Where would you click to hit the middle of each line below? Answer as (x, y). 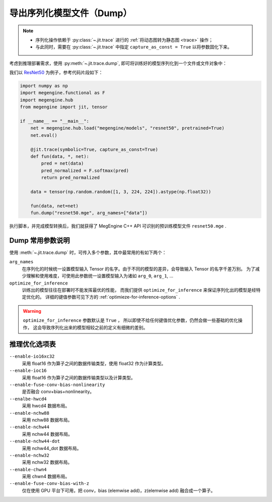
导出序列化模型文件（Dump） (71, 13)
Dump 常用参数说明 (40, 240)
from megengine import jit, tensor (64, 107)
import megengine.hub (47, 100)
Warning (32, 311)
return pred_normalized (71, 178)
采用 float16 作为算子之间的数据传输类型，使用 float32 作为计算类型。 (94, 363)
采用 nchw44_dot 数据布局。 (52, 448)
